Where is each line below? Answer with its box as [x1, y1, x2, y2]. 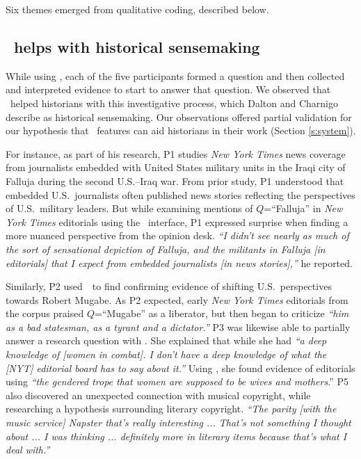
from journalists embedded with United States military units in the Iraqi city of [6, 160, 346, 175]
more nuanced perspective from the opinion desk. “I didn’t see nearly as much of [6, 228, 349, 243]
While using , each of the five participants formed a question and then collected [6, 68, 345, 83]
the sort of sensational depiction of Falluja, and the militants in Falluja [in [6, 241, 326, 256]
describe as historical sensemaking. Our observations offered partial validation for [6, 109, 352, 124]
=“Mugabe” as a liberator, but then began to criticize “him [94, 306, 349, 321]
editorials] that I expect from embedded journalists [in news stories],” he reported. [6, 255, 353, 270]
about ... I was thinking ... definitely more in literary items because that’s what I [6, 428, 347, 443]
